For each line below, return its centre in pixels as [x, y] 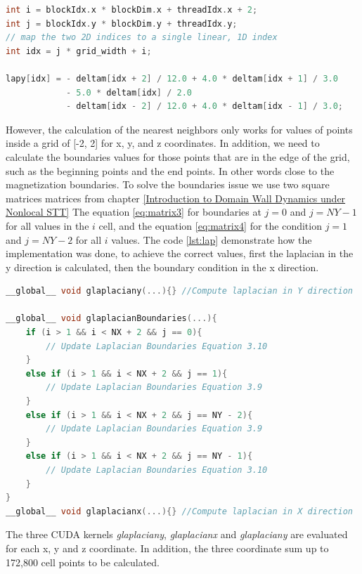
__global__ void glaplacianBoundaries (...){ [111, 319]
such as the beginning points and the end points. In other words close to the [170, 170]
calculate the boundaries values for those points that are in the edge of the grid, [178, 156]
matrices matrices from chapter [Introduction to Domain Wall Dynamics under [176, 198]
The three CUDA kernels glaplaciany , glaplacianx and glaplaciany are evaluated [177, 534]
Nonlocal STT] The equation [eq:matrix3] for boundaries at [134, 212]
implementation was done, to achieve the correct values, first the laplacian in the [180, 253]
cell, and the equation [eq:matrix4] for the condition [210, 225]
